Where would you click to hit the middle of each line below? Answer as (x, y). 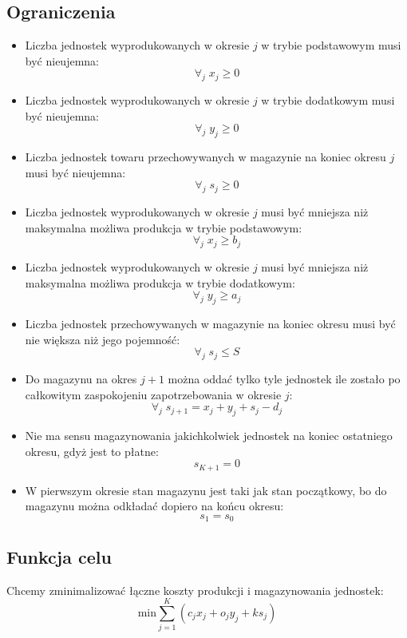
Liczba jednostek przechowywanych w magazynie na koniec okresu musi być (210, 324)
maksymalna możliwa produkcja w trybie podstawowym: (164, 227)
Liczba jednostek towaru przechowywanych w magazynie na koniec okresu (205, 157)
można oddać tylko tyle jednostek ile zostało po (284, 379)
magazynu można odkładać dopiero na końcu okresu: (154, 506)
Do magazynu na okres (81, 379)
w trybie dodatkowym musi (328, 100)
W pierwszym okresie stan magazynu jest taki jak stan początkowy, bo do (206, 490)
